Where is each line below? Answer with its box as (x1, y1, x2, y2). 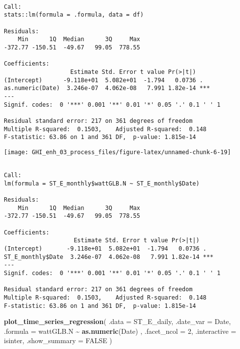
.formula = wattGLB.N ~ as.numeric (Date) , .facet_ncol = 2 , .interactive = (4, 326, 237, 336)
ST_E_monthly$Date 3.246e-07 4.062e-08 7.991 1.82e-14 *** (4, 253, 214, 260)
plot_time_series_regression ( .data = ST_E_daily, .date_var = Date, (4, 316, 231, 326)
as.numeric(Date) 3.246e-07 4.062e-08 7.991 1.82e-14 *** (4, 85, 210, 92)
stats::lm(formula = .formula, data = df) (4, 11, 144, 19)
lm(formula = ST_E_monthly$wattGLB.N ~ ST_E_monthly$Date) (4, 180, 200, 187)
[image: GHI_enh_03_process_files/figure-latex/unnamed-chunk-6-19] (4, 148, 231, 156)
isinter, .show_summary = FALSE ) (4, 335, 112, 346)
